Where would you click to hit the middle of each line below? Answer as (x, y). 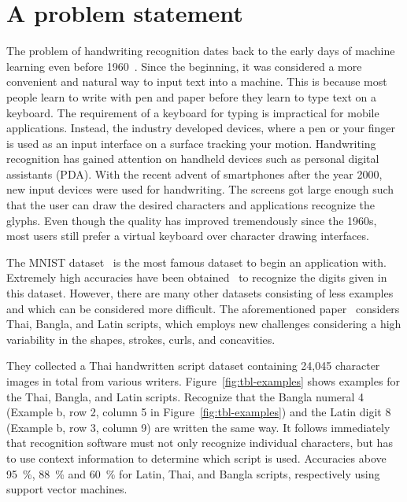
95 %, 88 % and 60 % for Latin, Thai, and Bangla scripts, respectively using (193, 473)
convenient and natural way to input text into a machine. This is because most (197, 81)
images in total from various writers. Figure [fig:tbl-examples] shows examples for (203, 381)
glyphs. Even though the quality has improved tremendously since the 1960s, (192, 220)
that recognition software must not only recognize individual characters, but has (200, 443)
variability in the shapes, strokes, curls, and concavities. (141, 339)
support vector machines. (67, 489)
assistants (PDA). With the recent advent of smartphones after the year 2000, (194, 173)
